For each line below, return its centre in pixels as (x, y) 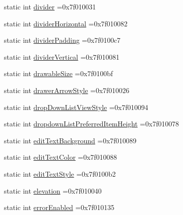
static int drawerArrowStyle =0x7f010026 (67, 90)
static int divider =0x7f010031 (50, 6)
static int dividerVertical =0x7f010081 (62, 56)
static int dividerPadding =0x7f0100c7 (62, 40)
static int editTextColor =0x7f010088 (61, 157)
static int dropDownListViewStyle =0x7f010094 (76, 107)
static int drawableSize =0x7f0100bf (59, 73)
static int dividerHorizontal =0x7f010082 (66, 23)
